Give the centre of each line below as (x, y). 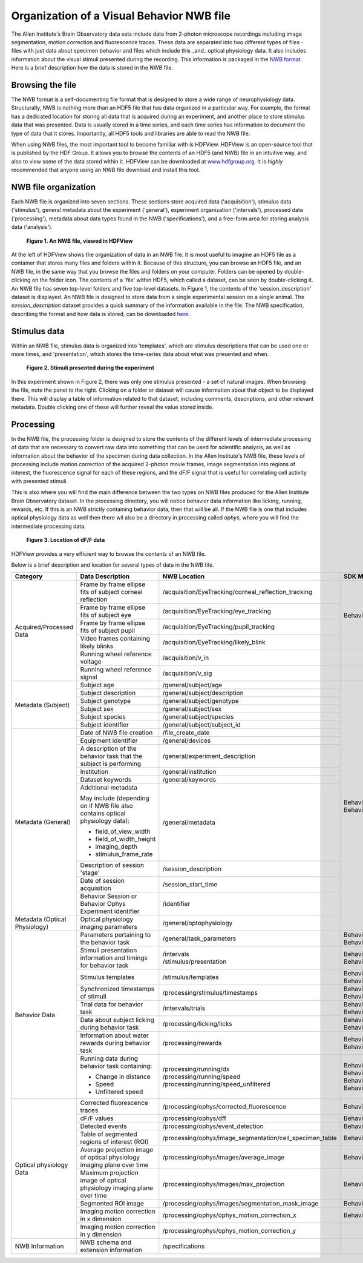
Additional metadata (109, 788)
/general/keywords (189, 780)
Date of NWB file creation (116, 733)
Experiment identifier (110, 911)
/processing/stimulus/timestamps (210, 993)
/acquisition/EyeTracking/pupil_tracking (219, 627)
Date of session (103, 881)
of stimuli (93, 997)
